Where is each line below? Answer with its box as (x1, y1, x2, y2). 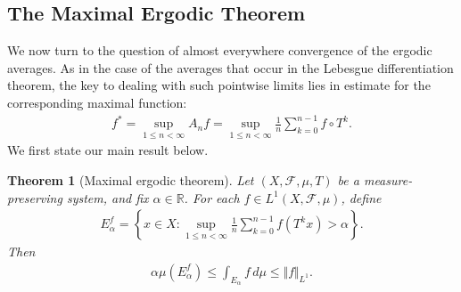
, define (341, 188, 382, 207)
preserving (7, 188, 62, 207)
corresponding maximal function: (7, 93, 187, 111)
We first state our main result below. (7, 141, 209, 159)
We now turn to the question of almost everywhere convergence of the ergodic (7, 41, 432, 60)
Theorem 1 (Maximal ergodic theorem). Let (7, 170, 254, 189)
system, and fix (66, 188, 149, 207)
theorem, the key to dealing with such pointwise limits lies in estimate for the (7, 76, 431, 94)
